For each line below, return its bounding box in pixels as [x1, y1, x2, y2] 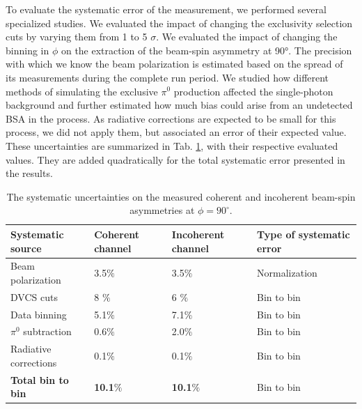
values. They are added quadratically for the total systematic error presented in [6, 152, 345, 167]
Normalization [257, 265, 317, 280]
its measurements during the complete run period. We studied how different [6, 70, 329, 84]
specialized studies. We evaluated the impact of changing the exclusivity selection [6, 15, 353, 30]
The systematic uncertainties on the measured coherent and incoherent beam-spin [6, 189, 356, 203]
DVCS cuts [10, 289, 58, 304]
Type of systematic [257, 226, 350, 241]
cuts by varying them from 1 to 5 [6, 29, 148, 44]
